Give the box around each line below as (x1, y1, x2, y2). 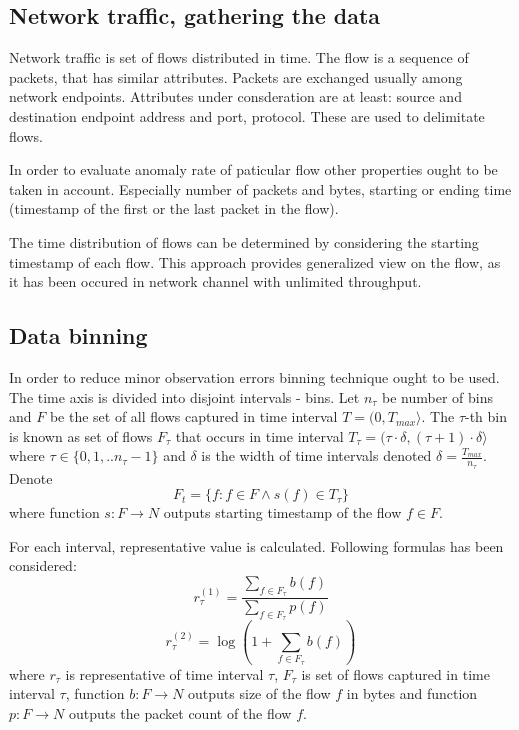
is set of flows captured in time (301, 663, 490, 684)
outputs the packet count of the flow (68, 703, 292, 724)
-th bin (465, 406, 508, 427)
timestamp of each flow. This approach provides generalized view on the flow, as (9, 251, 501, 272)
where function (9, 502, 100, 523)
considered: (9, 555, 77, 576)
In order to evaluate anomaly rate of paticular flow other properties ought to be (9, 159, 498, 180)
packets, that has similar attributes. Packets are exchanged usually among (9, 66, 463, 87)
